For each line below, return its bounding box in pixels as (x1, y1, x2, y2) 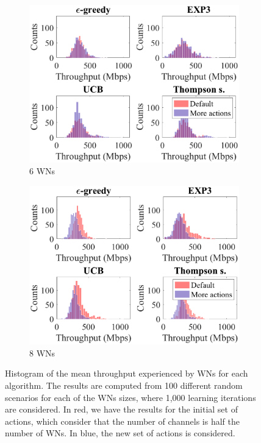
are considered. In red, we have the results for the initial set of (5, 403, 238, 416)
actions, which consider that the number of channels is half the (5, 414, 240, 427)
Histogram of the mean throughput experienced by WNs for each (5, 367, 248, 380)
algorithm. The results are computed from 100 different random (5, 378, 243, 391)
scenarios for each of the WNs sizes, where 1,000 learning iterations (5, 391, 256, 403)
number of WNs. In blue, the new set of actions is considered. (5, 427, 235, 439)
